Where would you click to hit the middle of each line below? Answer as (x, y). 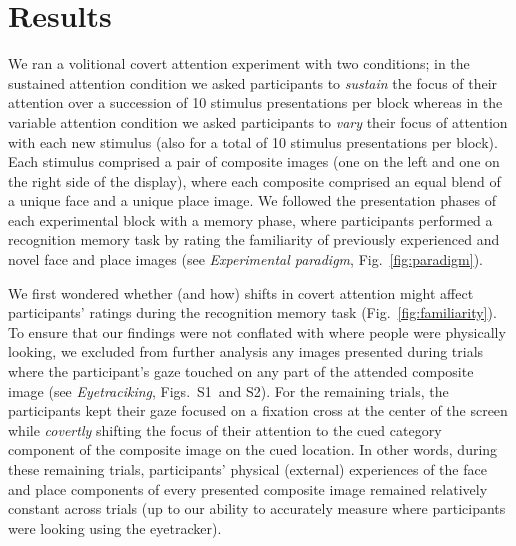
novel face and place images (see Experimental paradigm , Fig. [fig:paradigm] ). (245, 259)
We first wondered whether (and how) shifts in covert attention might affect (241, 292)
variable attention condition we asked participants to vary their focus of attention (258, 121)
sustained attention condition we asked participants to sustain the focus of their (253, 82)
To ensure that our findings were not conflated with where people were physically (257, 331)
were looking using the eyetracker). (115, 527)
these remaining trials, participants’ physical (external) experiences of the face (247, 469)
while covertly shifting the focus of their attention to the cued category (225, 429)
